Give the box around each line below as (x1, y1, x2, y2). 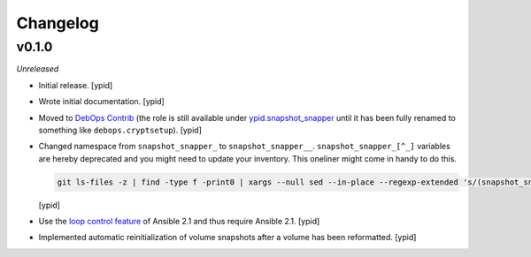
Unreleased (16, 64, 59, 74)
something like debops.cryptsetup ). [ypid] (38, 125, 203, 135)
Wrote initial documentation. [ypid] (38, 96, 165, 107)
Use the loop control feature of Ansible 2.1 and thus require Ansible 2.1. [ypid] (38, 216, 320, 227)
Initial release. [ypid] (38, 79, 113, 90)
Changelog (16, 13, 99, 33)
